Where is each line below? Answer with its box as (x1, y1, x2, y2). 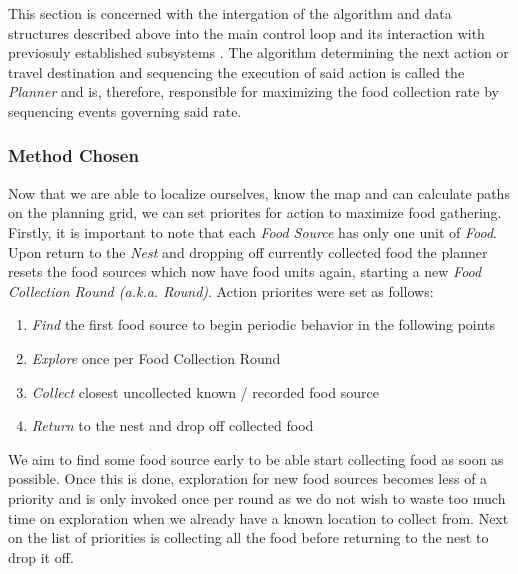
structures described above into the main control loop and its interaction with (8, 22, 485, 43)
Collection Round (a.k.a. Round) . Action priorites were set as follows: (8, 280, 434, 301)
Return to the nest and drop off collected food (31, 415, 314, 436)
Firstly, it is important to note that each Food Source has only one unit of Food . (8, 221, 497, 242)
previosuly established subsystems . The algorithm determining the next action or (8, 42, 509, 63)
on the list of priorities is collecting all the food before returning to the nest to (8, 527, 489, 548)
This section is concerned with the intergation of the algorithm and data (8, 3, 452, 23)
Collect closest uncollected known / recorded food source (31, 381, 379, 402)
